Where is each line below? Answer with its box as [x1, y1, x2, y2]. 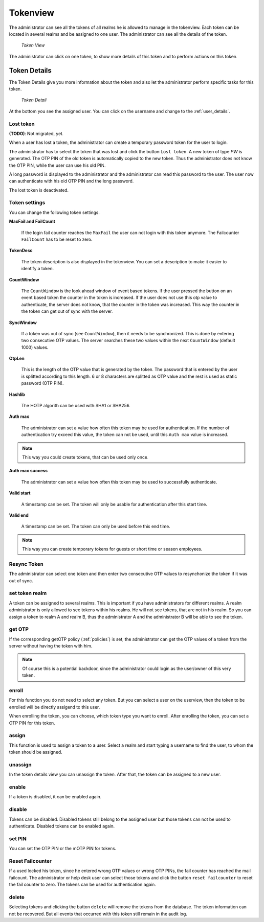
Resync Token [9, 560, 44, 567]
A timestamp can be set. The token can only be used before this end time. [21, 524, 171, 530]
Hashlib [9, 392, 25, 397]
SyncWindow [9, 320, 37, 325]
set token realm [9, 590, 47, 597]
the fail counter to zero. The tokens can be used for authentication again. [9, 881, 156, 887]
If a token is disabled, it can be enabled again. [9, 794, 102, 800]
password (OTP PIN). [21, 380, 64, 386]
